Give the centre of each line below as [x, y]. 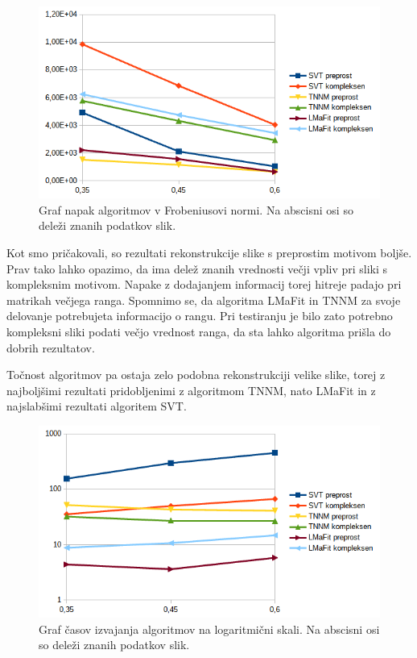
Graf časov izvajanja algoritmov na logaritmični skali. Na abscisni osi [209, 629]
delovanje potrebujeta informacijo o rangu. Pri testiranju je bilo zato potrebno [200, 316]
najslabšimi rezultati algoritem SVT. [97, 406]
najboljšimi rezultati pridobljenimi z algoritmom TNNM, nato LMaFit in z [191, 390]
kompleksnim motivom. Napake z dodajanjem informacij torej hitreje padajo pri [204, 284]
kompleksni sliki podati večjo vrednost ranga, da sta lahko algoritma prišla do [199, 332]
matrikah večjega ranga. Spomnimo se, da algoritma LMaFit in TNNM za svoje [204, 300]
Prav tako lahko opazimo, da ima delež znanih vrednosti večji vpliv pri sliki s [197, 268]
